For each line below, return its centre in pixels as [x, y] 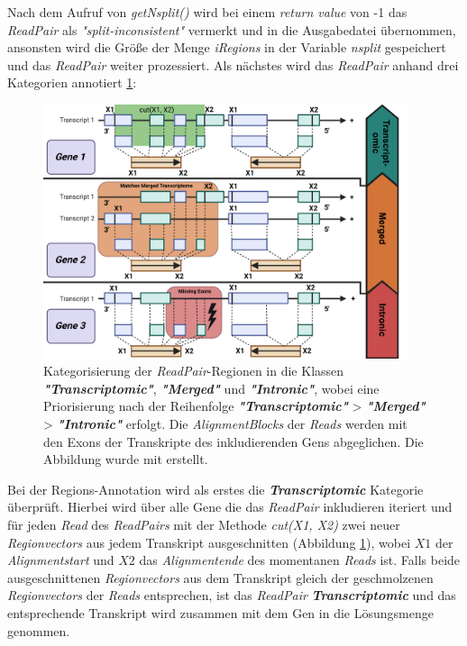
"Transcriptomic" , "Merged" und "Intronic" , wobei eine [211, 388]
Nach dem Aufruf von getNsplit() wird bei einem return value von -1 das [207, 12]
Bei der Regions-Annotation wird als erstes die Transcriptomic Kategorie [215, 489]
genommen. [39, 630]
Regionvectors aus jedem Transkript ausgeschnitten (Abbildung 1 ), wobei [209, 542]
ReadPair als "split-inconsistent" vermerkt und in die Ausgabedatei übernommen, [232, 29]
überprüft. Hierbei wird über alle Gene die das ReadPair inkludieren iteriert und [230, 507]
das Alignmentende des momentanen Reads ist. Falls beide [300, 560]
